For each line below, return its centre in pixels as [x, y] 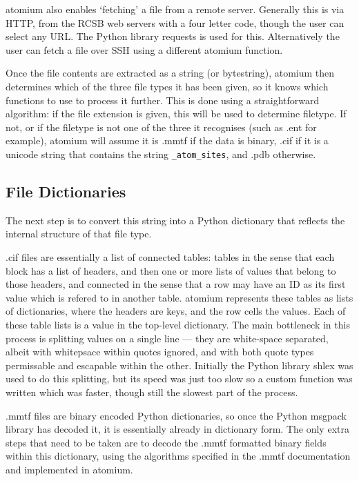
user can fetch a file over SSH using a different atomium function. [144, 49]
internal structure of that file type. [79, 234]
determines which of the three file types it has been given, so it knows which [167, 86]
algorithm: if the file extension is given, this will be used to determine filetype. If [176, 114]
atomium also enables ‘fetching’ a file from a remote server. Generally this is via [175, 9]
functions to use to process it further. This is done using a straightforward [163, 100]
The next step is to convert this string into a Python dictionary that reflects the [175, 220]
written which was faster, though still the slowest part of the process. [152, 392]
